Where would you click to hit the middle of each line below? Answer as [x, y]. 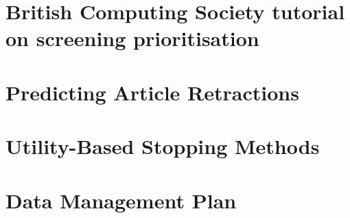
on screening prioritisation [132, 38]
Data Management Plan [121, 200]
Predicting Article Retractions [152, 92]
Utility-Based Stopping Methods [163, 146]
